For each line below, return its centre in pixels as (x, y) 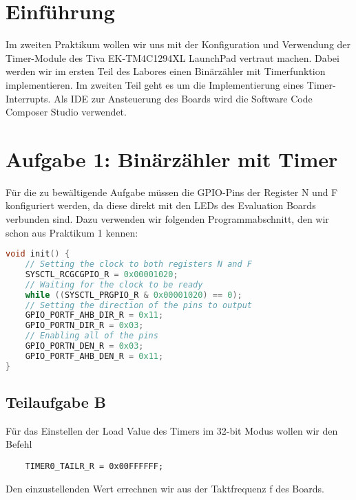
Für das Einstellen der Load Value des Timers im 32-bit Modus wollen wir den (172, 430)
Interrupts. (28, 98)
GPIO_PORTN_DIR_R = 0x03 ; (84, 326)
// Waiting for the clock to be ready (114, 284)
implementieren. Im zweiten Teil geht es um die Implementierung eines (155, 84)
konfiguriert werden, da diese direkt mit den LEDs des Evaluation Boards (161, 205)
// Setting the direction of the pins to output (138, 305)
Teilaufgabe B (56, 402)
